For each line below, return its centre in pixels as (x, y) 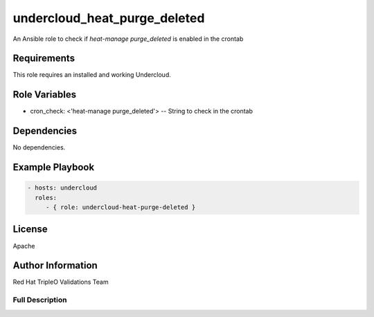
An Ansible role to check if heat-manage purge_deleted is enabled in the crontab (128, 39)
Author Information (55, 265)
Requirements (44, 58)
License (30, 229)
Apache (24, 246)
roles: (46, 198)
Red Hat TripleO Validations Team (61, 282)
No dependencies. (39, 147)
